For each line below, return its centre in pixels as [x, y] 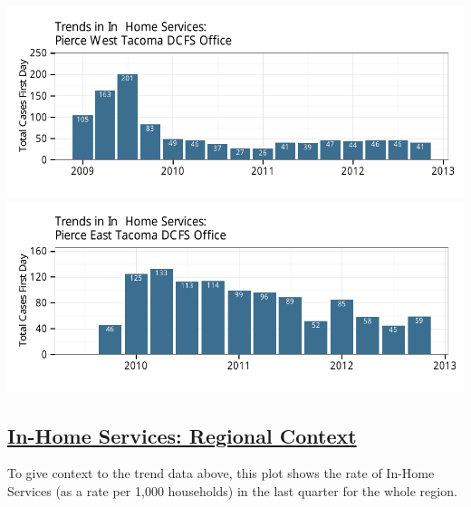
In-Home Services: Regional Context [182, 435]
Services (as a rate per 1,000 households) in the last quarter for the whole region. [232, 490]
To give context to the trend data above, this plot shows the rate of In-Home [221, 473]
